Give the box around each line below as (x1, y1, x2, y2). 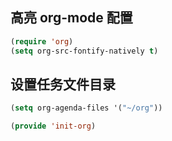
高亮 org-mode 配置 (10, 9, 133, 27)
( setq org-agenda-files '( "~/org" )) (10, 103, 163, 113)
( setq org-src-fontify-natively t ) (10, 46, 159, 56)
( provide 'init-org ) (10, 121, 97, 132)
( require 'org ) (10, 36, 74, 47)
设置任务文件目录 (10, 76, 116, 93)
